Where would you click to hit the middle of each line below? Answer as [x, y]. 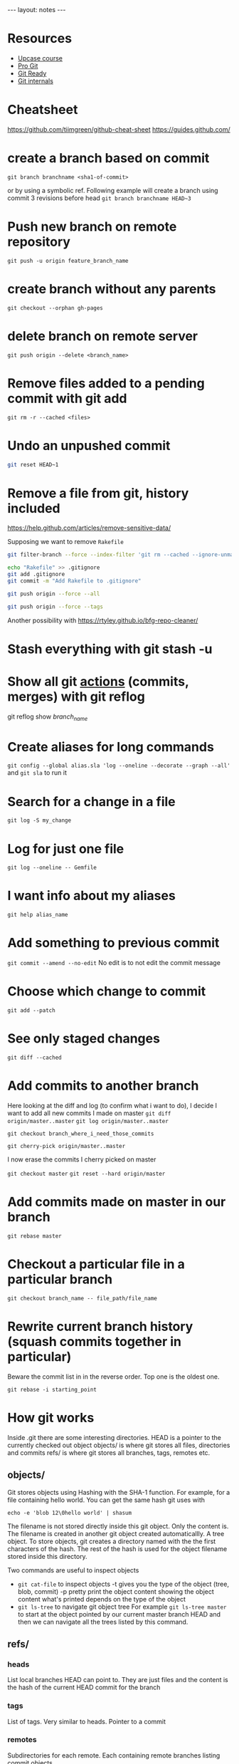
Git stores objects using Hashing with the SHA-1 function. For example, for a [119, 1492]
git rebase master [34, 1236]
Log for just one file [66, 849]
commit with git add [67, 398]
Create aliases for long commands [111, 747]
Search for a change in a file [91, 802]
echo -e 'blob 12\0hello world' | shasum [70, 1513]
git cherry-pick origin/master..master [67, 1146]
